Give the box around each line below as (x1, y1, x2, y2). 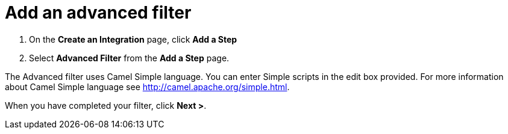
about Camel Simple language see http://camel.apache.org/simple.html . (5, 81, 290, 92)
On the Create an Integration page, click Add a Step (29, 34, 237, 44)
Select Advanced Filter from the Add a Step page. (29, 52, 230, 63)
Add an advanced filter (5, 2, 192, 23)
